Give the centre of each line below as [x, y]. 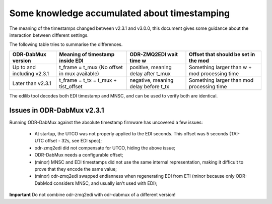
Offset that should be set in [222, 54]
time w [138, 61]
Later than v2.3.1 [32, 83]
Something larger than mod [221, 80]
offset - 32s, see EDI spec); [74, 141]
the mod [199, 61]
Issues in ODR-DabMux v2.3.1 [57, 110]
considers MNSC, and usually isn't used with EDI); [106, 183]
